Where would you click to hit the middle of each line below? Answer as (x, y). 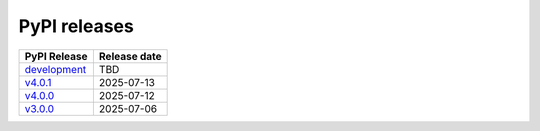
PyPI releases (76, 26)
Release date (130, 56)
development (55, 69)
